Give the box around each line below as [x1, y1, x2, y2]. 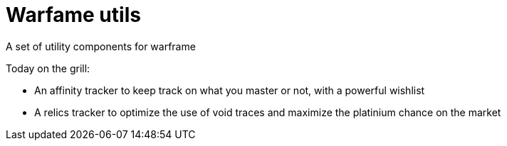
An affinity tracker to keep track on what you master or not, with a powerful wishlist [34, 84, 425, 96]
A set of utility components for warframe [6, 40, 196, 52]
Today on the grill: [6, 62, 90, 74]
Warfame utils [6, 3, 141, 27]
